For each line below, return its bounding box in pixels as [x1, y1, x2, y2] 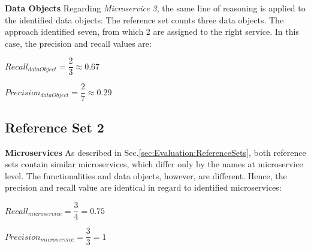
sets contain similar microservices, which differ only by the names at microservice [5, 158, 303, 170]
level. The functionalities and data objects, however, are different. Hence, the [5, 169, 287, 182]
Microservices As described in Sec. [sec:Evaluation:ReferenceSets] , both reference [5, 146, 306, 158]
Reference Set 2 [5, 118, 104, 136]
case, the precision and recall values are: [5, 37, 152, 49]
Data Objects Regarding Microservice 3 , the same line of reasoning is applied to [5, 2, 306, 14]
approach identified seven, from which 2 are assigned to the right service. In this [5, 25, 299, 38]
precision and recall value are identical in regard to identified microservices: [5, 181, 282, 194]
